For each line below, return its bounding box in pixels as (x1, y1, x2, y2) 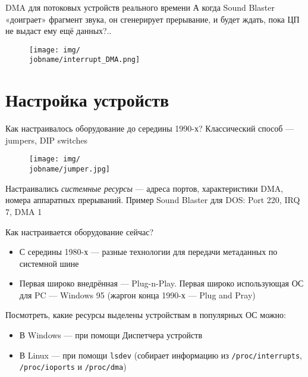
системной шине (19, 257, 79, 269)
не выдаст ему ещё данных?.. (5, 24, 112, 37)
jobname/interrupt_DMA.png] (29, 55, 140, 64)
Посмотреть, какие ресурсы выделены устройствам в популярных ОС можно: (5, 309, 286, 321)
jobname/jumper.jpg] (29, 165, 111, 174)
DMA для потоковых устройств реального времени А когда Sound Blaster (5, 1, 275, 13)
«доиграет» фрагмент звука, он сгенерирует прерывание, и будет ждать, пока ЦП (5, 13, 300, 25)
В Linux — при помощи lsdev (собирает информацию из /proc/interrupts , (19, 348, 303, 361)
